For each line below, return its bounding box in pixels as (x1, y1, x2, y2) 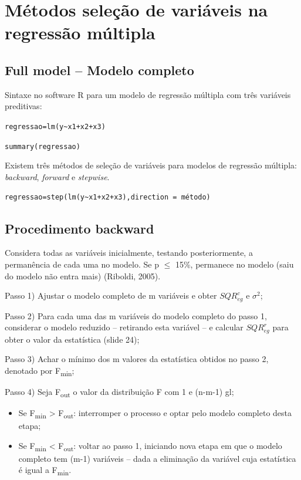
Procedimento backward (5, 219, 154, 237)
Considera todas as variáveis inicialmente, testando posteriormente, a (5, 246, 253, 259)
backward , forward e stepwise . (5, 170, 110, 182)
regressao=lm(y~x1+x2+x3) (5, 122, 106, 131)
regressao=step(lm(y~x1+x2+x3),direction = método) (5, 193, 211, 202)
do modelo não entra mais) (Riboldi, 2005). (5, 269, 161, 282)
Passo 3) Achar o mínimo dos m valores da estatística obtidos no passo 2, (5, 353, 269, 365)
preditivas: (5, 100, 42, 112)
